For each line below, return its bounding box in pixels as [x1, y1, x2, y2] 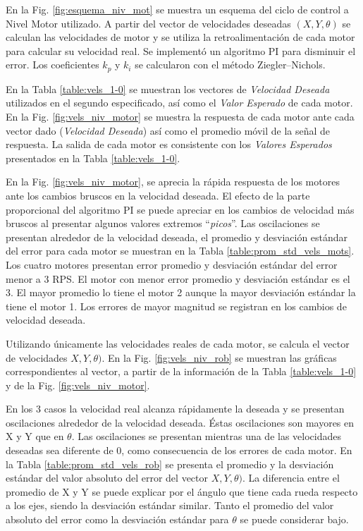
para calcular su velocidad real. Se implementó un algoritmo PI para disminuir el [6, 43, 356, 58]
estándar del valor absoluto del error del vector [6, 470, 208, 485]
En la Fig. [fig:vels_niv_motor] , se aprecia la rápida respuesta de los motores [6, 174, 340, 189]
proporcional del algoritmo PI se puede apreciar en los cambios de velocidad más [6, 202, 355, 216]
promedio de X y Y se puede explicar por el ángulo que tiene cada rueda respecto [6, 484, 358, 499]
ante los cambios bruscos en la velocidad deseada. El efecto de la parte [6, 188, 310, 202]
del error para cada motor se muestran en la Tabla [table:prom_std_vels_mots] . [6, 243, 355, 258]
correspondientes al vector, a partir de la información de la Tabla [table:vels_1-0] [6, 364, 357, 379]
